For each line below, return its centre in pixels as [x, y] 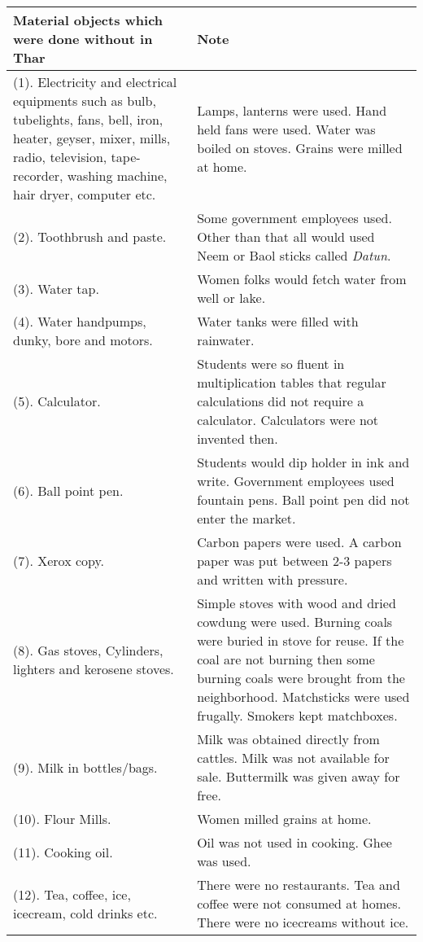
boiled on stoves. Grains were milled [300, 147]
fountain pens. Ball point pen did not [303, 499]
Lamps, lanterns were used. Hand [292, 110]
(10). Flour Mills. [62, 819]
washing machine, [117, 175]
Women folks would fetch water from [302, 279]
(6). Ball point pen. [68, 490]
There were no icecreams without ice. [303, 922]
